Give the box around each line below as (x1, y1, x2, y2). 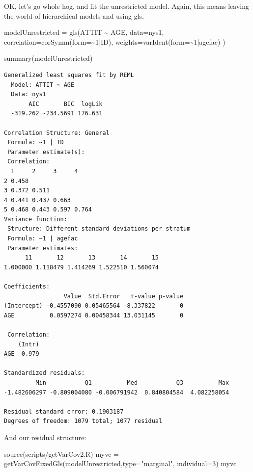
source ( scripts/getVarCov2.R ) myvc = (4, 448, 119, 459)
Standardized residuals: (4, 369, 85, 377)
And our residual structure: (4, 432, 86, 442)
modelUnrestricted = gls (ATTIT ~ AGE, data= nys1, (4, 27, 164, 37)
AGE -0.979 (4, 350, 39, 358)
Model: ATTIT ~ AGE (11, 81, 75, 88)
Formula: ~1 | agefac (7, 235, 78, 242)
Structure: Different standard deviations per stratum (7, 225, 191, 233)
